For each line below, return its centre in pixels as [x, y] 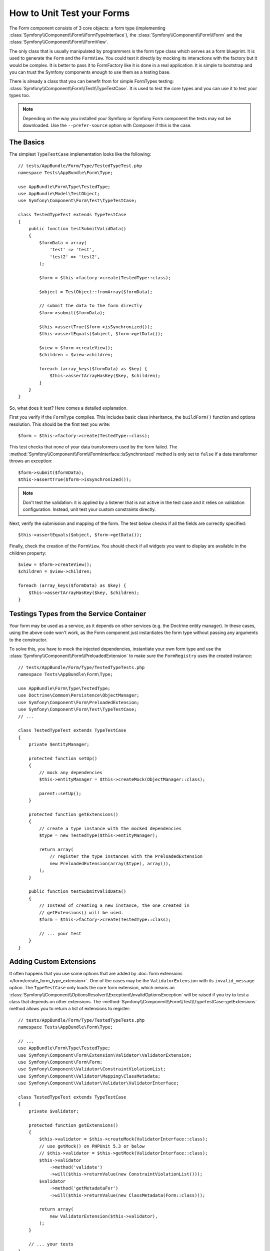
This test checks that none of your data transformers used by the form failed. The [93, 447]
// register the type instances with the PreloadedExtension [126, 856]
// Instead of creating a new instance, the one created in [114, 905]
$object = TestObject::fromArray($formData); [96, 292]
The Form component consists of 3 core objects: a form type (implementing [87, 28]
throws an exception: [31, 461]
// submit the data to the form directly [91, 306]
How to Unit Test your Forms [69, 13]
